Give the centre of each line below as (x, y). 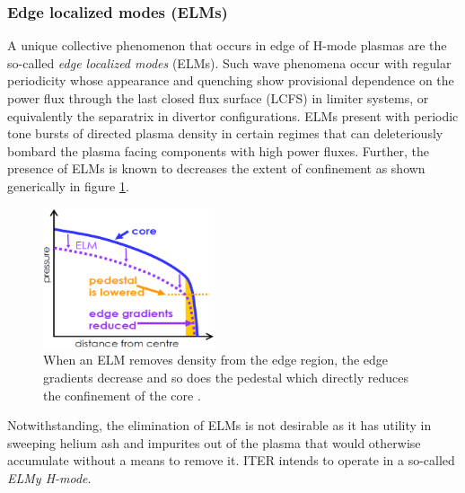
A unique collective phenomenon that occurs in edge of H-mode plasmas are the (227, 45)
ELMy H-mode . (49, 477)
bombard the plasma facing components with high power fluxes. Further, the (219, 150)
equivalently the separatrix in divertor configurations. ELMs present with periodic (233, 115)
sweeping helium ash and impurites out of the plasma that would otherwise (214, 442)
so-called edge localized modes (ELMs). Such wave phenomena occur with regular (229, 62)
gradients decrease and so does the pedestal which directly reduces (226, 377)
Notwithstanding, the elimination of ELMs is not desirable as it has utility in (219, 425)
